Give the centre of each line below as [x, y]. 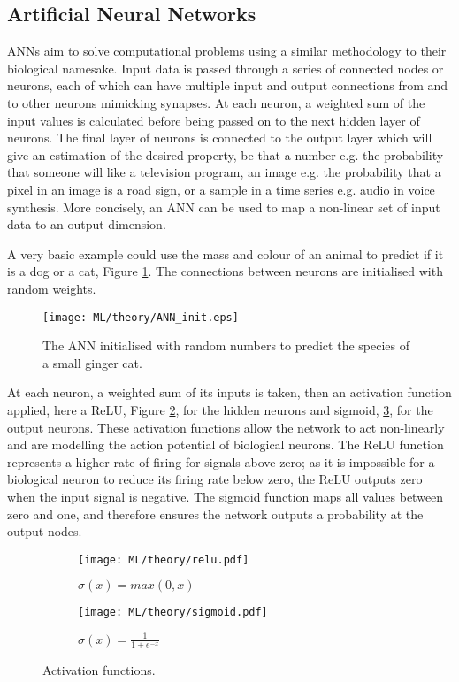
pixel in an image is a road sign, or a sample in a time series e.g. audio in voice [221, 189]
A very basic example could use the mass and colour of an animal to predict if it [226, 253]
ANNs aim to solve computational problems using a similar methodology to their [227, 51]
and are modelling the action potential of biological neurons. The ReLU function [226, 444]
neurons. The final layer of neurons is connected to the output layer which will [220, 138]
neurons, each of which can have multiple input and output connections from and [228, 85]
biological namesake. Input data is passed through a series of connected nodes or [226, 68]
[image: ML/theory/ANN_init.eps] [141, 317]
